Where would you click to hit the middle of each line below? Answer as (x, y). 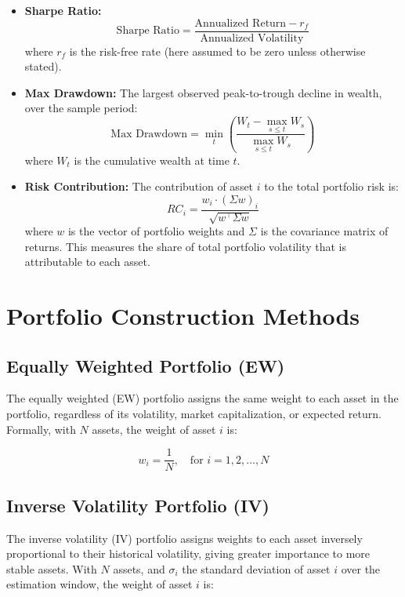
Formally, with (41, 429)
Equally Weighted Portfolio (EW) (146, 365)
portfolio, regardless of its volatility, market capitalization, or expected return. (194, 414)
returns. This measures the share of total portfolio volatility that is (185, 246)
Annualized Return (240, 23)
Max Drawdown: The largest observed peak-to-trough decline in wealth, (203, 92)
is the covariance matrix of (324, 231)
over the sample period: (81, 108)
